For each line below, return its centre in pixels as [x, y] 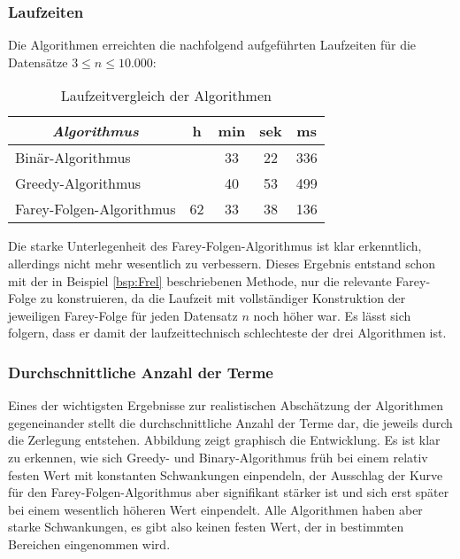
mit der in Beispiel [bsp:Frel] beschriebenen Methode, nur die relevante [200, 280]
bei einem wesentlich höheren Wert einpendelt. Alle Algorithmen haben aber [215, 509]
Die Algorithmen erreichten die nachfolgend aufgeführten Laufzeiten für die [212, 45]
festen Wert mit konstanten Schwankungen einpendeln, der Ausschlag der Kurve [226, 474]
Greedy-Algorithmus [78, 183]
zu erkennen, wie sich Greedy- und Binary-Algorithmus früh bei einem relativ [218, 457]
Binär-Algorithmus [73, 158]
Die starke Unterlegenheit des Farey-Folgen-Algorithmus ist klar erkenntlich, [215, 246]
